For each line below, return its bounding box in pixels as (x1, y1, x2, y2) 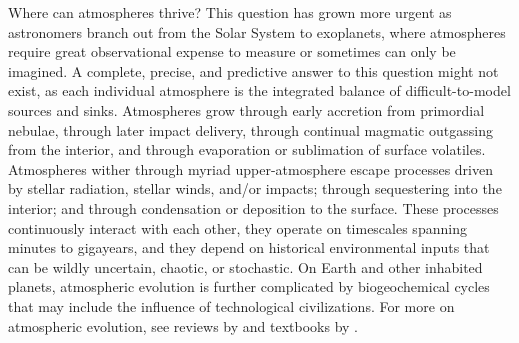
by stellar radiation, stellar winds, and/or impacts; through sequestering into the (8, 178, 502, 199)
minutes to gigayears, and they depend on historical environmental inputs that (8, 237, 490, 258)
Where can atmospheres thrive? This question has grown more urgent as (8, 2, 452, 22)
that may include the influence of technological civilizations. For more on (8, 295, 455, 316)
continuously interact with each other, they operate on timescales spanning (8, 217, 467, 238)
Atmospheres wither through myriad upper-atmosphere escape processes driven (8, 158, 493, 179)
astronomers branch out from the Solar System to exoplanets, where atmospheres (8, 21, 506, 42)
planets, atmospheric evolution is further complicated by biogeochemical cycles (8, 276, 490, 297)
